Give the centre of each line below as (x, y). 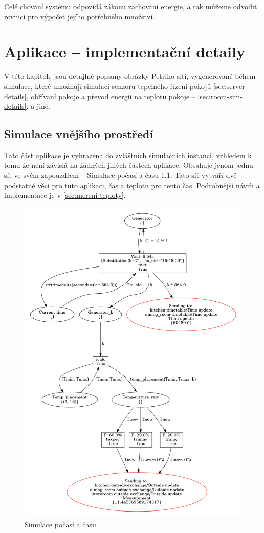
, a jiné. (38, 106)
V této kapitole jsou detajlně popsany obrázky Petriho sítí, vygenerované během (130, 76)
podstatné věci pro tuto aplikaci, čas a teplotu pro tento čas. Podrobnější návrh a (132, 185)
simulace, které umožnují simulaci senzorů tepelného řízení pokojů (108, 86)
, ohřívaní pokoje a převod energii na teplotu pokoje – (111, 96)
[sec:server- (230, 86)
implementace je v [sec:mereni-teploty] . (65, 195)
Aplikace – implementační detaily (125, 51)
